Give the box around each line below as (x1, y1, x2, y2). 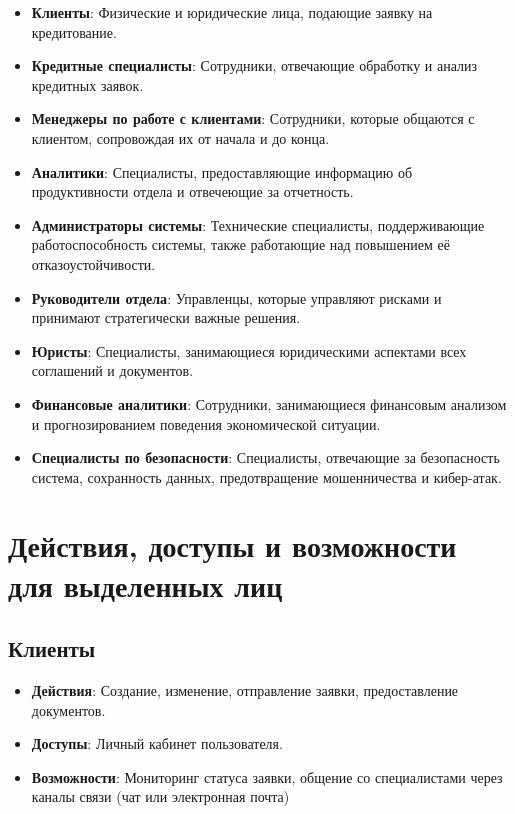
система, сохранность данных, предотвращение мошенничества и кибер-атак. (31, 466, 502, 487)
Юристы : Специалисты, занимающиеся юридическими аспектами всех (31, 340, 467, 361)
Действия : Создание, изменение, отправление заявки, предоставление (31, 680, 459, 701)
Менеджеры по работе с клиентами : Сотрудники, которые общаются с (31, 108, 475, 129)
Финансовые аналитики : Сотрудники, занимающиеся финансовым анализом (31, 393, 507, 414)
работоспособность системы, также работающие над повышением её (31, 234, 450, 255)
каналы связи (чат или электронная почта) (31, 786, 290, 807)
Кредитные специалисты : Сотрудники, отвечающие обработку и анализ (31, 55, 478, 76)
